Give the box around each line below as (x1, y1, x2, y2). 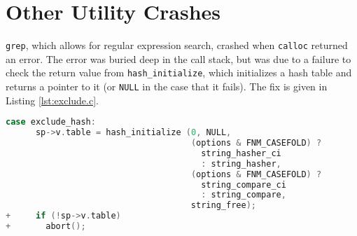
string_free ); (190, 200, 256, 211)
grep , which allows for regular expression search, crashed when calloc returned (6, 38, 348, 53)
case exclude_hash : (6, 117, 96, 127)
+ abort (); (6, 221, 86, 232)
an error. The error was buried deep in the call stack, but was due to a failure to (6, 51, 351, 66)
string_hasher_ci (201, 148, 281, 158)
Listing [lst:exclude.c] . (6, 92, 99, 107)
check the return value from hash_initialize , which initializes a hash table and (6, 65, 352, 80)
